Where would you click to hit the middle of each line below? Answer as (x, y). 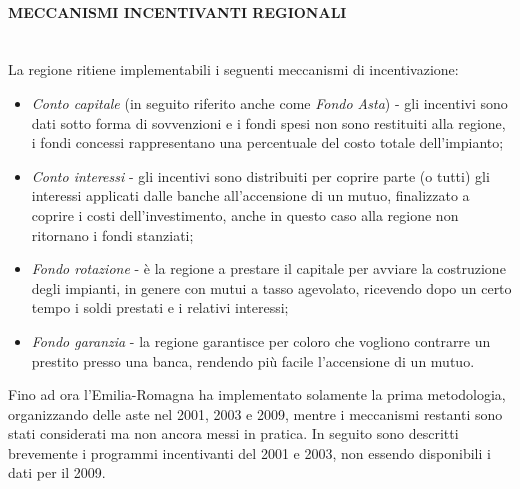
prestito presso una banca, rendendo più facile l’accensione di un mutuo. (253, 360)
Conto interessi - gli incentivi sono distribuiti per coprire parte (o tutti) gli (260, 175)
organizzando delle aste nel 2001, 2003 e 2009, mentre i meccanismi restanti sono (255, 413)
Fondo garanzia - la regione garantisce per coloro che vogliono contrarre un (261, 340)
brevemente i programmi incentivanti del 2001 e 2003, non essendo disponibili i (249, 452)
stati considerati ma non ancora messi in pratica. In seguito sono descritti (233, 433)
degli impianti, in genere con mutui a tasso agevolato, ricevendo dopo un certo (271, 287)
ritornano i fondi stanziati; (112, 234)
